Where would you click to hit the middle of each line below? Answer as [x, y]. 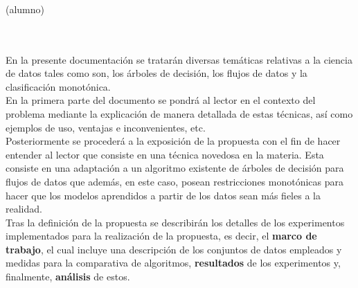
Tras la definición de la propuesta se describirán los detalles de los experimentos [175, 222]
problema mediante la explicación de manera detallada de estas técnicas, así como [179, 113]
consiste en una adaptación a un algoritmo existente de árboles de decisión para [175, 168]
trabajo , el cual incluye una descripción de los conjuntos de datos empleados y [174, 249]
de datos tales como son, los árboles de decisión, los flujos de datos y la [156, 73]
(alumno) [25, 9]
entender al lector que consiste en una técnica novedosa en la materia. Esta [165, 154]
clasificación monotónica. [58, 86]
